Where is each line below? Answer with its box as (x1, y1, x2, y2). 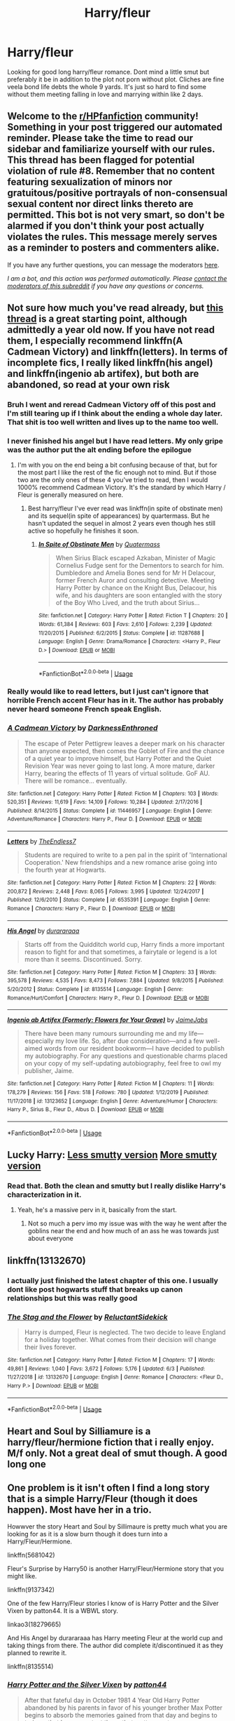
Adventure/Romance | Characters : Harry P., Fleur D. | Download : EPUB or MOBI (7, 816, 202, 823)
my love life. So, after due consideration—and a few (55, 1037, 204, 1045)
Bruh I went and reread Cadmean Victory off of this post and (7, 400, 216, 410)
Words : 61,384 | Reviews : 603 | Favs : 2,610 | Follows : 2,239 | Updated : (38, 621, 213, 628)
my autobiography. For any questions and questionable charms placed (24, 1051, 228, 1061)
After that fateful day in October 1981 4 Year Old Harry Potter (24, 1696, 200, 1704)
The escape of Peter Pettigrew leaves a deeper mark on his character (24, 739, 225, 747)
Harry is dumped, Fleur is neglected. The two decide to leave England (24, 1328, 226, 1336)
